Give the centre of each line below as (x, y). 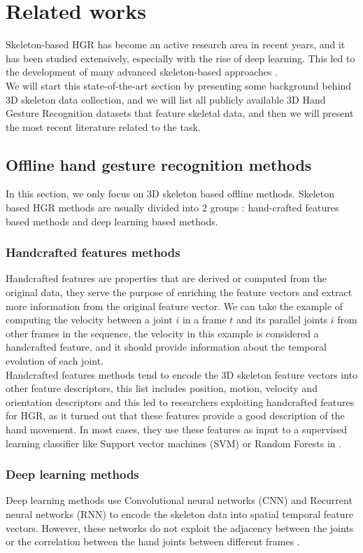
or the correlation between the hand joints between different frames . (153, 541)
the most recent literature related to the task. (103, 126)
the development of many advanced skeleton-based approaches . (142, 72)
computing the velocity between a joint (89, 320)
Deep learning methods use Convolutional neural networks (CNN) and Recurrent (179, 500)
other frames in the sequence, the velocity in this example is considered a (162, 333)
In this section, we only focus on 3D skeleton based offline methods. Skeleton (170, 194)
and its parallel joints (282, 320)
